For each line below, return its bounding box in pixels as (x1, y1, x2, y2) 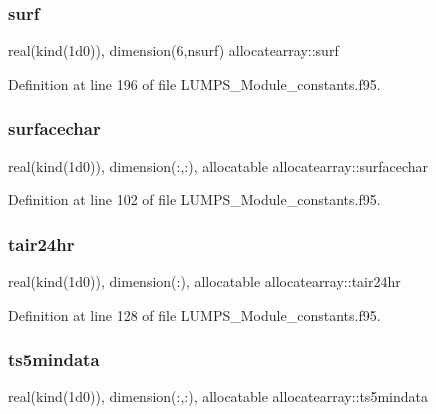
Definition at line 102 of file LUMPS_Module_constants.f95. (8, 189, 381, 210)
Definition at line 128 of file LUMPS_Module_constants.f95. (8, 304, 381, 325)
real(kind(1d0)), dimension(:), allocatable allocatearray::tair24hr (8, 271, 401, 292)
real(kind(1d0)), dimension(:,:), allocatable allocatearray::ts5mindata (8, 386, 428, 407)
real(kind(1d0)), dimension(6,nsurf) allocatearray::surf (8, 40, 339, 61)
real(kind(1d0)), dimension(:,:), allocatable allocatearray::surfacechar (8, 155, 429, 176)
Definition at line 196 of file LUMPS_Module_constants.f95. (8, 73, 381, 94)
